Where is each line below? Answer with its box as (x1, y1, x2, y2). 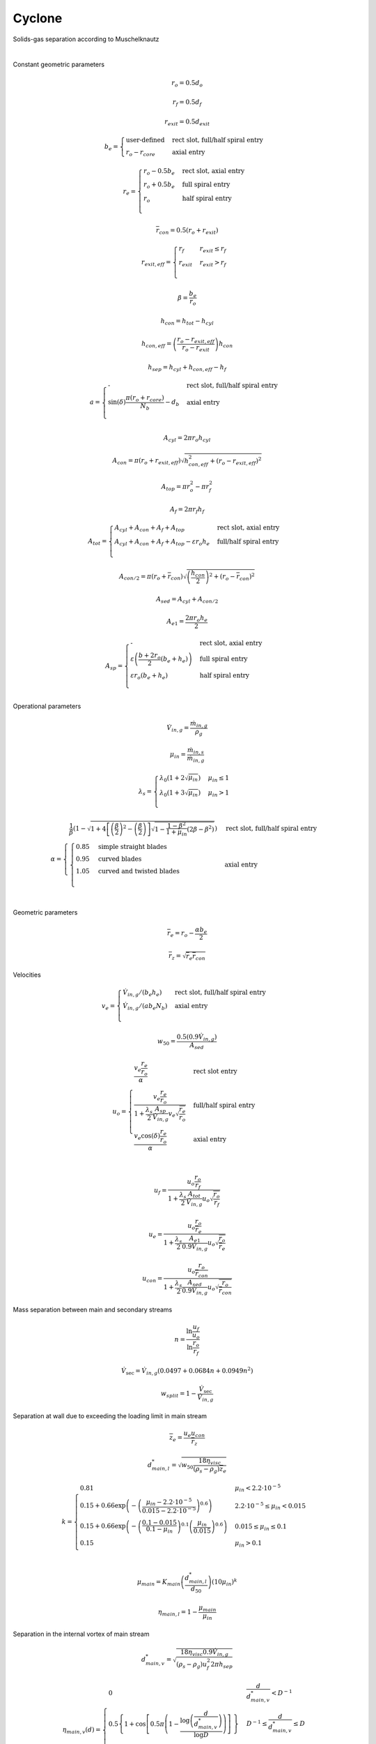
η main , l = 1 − (157, 1608, 198, 1618)
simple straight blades (97, 843, 167, 850)
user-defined (125, 136, 165, 144)
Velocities (13, 970, 41, 979)
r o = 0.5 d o (171, 79, 203, 89)
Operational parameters (13, 702, 81, 710)
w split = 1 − (160, 1390, 196, 1399)
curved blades (97, 855, 142, 863)
